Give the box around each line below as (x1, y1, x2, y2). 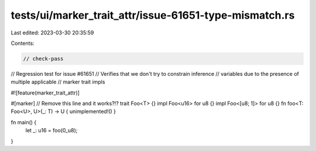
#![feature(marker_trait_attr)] (11, 89, 80, 96)
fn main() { (11, 118, 37, 125)
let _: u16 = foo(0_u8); (25, 127, 78, 134)
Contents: (11, 40, 35, 47)
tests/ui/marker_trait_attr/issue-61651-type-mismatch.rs (11, 9, 295, 22)
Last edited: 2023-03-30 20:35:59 (11, 29, 94, 36)
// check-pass (23, 55, 64, 62)
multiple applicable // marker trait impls (11, 79, 105, 86)
